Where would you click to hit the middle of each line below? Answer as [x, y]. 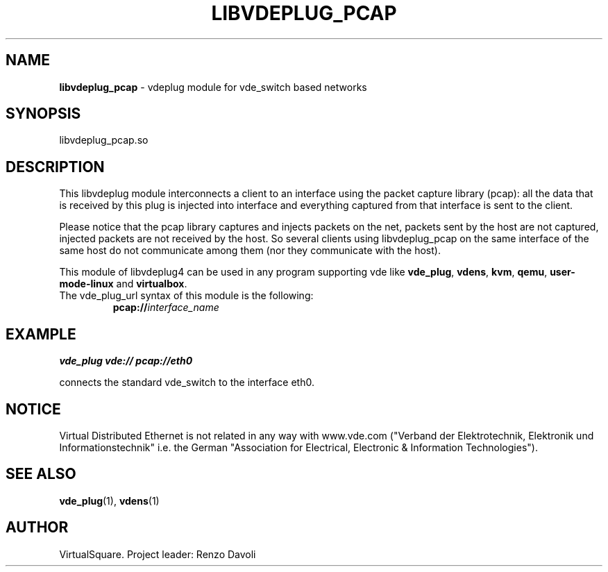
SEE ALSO [41, 474]
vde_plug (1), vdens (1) [109, 500]
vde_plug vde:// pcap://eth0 [126, 361]
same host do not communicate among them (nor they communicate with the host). [250, 251]
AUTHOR [37, 528]
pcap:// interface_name [166, 308]
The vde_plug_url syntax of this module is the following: [186, 296]
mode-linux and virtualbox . [123, 284]
